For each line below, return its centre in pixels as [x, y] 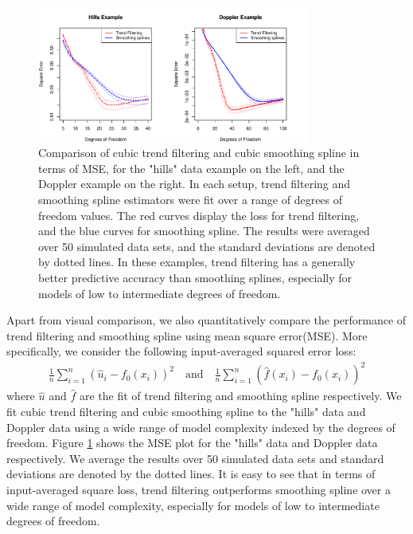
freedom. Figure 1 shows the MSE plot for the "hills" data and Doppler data [192, 443]
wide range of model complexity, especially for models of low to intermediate [193, 505]
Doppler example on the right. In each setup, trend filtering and [195, 184]
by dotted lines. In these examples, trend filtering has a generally [197, 262]
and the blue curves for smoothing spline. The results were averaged [204, 231]
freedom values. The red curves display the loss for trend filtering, [199, 215]
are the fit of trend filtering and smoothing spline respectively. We [240, 396]
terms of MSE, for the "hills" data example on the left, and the [191, 168]
